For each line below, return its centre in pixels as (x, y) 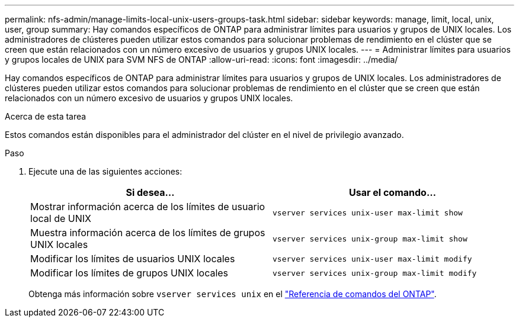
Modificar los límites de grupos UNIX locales (129, 273)
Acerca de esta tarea (46, 116)
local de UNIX (61, 218)
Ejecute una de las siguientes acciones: (105, 171)
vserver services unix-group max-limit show (370, 239)
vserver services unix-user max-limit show (368, 212)
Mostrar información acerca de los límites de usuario (148, 207)
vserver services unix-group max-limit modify (375, 273)
